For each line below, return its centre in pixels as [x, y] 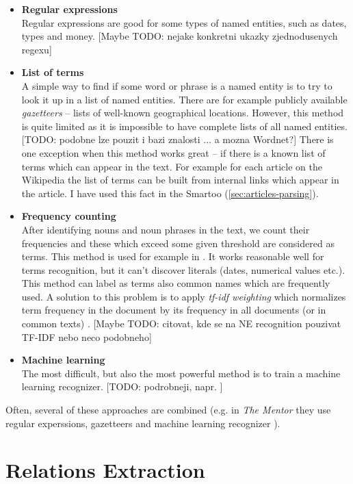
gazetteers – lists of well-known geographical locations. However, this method [183, 113]
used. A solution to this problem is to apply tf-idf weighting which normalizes [184, 296]
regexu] [37, 49]
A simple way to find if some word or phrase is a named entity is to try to [177, 85]
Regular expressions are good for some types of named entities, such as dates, [184, 22]
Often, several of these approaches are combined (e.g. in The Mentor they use [168, 410]
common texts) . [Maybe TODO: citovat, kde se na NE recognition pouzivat [181, 323]
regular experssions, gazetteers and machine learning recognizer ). [143, 423]
